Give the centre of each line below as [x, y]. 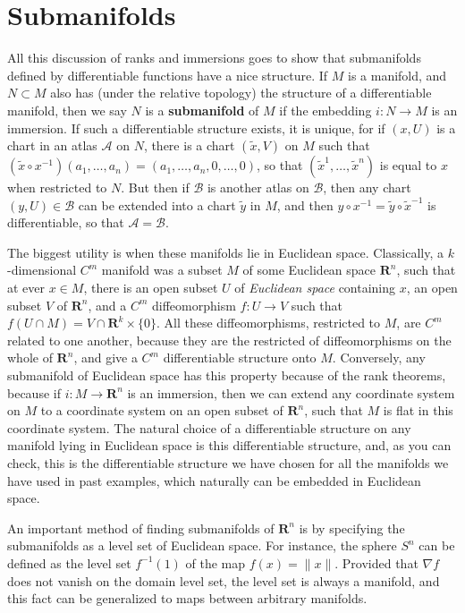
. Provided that [376, 562]
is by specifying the [352, 528]
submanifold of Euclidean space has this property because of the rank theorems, [227, 375]
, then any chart [367, 187]
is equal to [408, 165]
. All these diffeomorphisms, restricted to [269, 323]
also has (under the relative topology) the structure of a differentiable [241, 93]
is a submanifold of [202, 110]
